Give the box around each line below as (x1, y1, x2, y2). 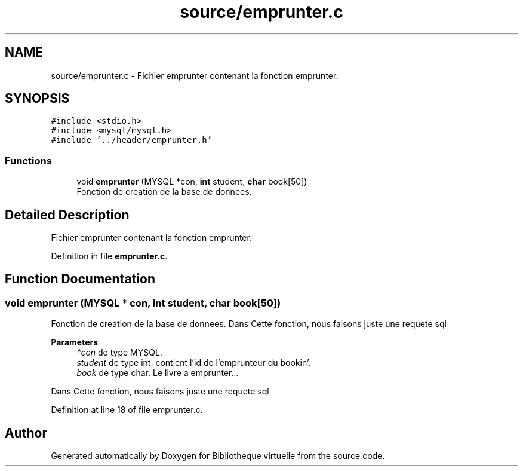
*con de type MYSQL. (76, 347, 162, 358)
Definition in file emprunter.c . (51, 251, 168, 262)
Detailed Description (5, 207, 130, 222)
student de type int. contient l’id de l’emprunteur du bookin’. (76, 357, 311, 368)
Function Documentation (5, 271, 155, 287)
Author (5, 425, 47, 441)
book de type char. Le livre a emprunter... (76, 368, 239, 378)
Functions (5, 154, 52, 167)
